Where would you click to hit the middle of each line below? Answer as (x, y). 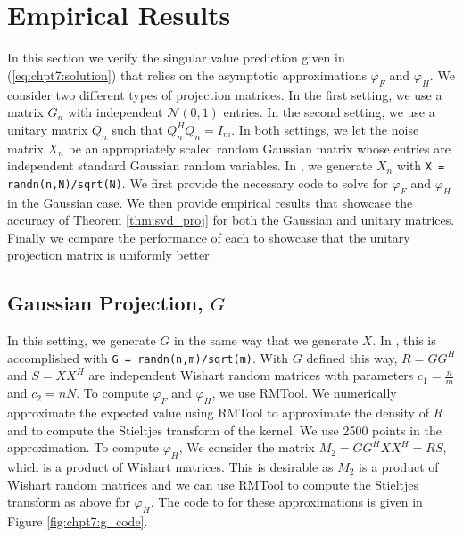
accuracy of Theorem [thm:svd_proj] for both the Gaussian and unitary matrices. (231, 220)
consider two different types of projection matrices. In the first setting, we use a (225, 94)
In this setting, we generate (82, 340)
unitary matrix (48, 129)
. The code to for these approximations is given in (286, 502)
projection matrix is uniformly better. (110, 255)
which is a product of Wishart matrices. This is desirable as (170, 466)
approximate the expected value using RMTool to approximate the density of (218, 412)
